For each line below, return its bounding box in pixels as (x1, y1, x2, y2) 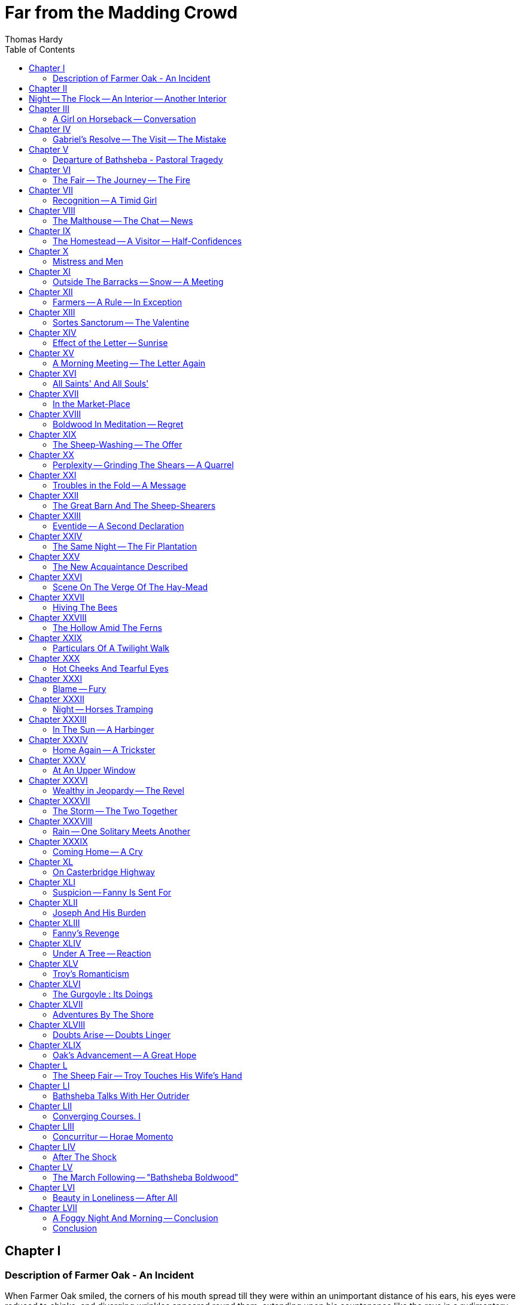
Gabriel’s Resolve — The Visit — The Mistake (53, 133, 226, 144)
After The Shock (53, 1151, 117, 1162)
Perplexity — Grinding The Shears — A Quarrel (53, 459, 234, 470)
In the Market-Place (53, 398, 130, 409)
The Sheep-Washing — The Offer (53, 439, 183, 450)
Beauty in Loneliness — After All (53, 1192, 178, 1203)
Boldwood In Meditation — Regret (53, 418, 184, 429)
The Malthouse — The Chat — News (53, 215, 193, 226)
